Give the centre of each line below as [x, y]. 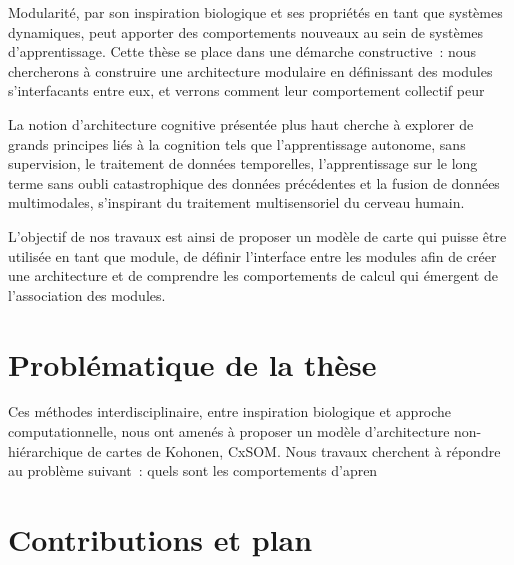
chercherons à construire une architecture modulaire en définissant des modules [250, 70]
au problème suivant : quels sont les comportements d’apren [193, 470]
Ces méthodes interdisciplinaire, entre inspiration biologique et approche [230, 411]
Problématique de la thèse [192, 363]
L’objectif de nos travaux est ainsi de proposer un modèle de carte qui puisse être [257, 235]
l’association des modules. [87, 294]
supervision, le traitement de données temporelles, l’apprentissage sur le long [243, 163]
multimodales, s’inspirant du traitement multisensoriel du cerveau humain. [236, 202]
